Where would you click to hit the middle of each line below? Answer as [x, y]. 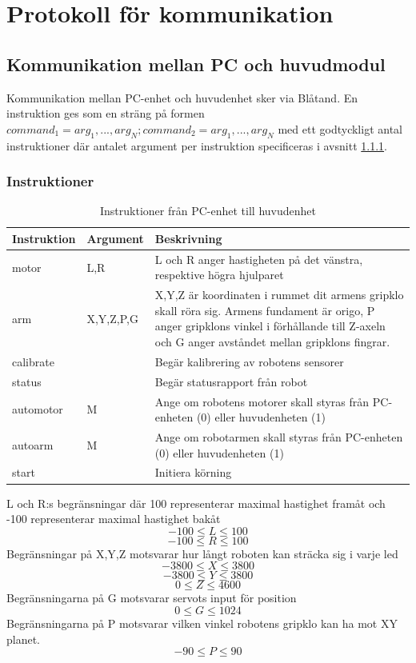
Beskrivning [188, 238]
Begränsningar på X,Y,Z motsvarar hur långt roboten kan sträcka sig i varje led [202, 553]
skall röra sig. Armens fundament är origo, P [265, 310]
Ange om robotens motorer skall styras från [262, 401]
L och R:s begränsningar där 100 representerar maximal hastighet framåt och [196, 503]
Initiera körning [193, 472]
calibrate [33, 361]
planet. [24, 639]
